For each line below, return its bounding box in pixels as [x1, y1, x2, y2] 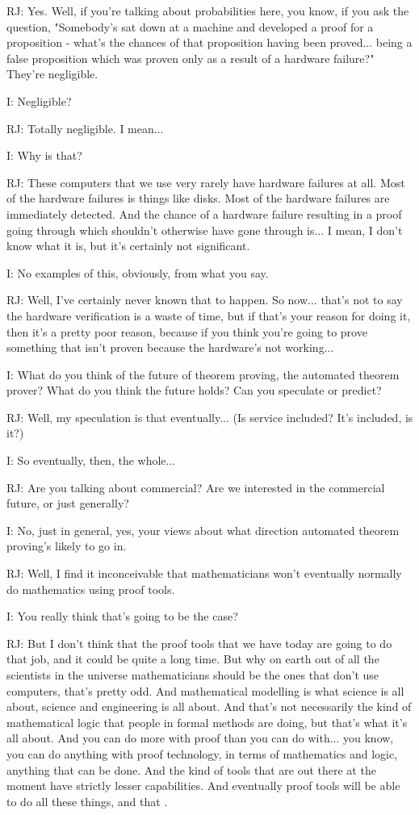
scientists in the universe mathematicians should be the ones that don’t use [6, 667, 379, 683]
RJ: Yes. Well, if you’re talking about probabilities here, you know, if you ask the [6, 2, 409, 19]
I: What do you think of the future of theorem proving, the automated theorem [6, 366, 400, 382]
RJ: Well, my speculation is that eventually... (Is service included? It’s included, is [6, 408, 413, 425]
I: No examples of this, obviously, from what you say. [6, 264, 269, 281]
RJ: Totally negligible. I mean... [6, 119, 164, 136]
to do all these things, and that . [6, 792, 168, 809]
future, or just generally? [6, 495, 129, 512]
